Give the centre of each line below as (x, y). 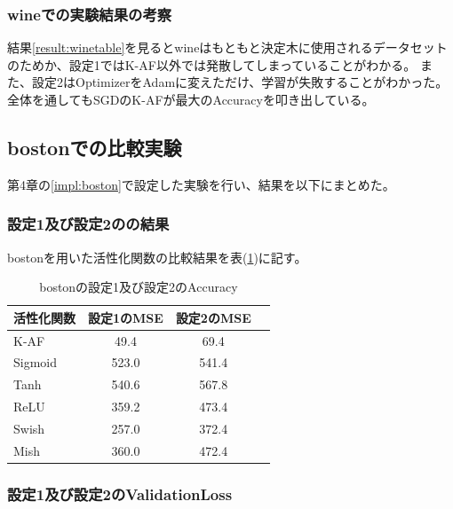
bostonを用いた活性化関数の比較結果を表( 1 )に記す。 (157, 257)
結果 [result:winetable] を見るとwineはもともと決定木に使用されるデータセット (227, 47)
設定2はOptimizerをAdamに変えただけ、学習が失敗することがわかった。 (240, 82)
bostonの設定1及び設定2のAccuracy (139, 287)
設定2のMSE (213, 317)
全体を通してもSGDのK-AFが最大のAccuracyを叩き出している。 (191, 99)
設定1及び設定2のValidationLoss (120, 493)
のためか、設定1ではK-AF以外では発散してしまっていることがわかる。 (212, 64)
